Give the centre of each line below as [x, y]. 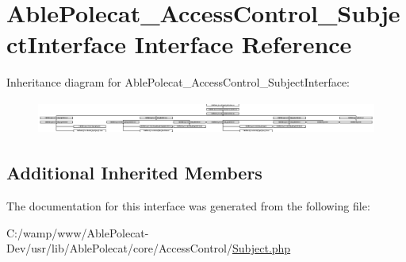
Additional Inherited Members [134, 173]
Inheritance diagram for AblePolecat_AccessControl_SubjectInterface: [178, 82]
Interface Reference [243, 44]
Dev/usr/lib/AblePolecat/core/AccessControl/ [119, 248]
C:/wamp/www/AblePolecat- [78, 232]
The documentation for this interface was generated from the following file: [188, 205]
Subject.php [262, 248]
